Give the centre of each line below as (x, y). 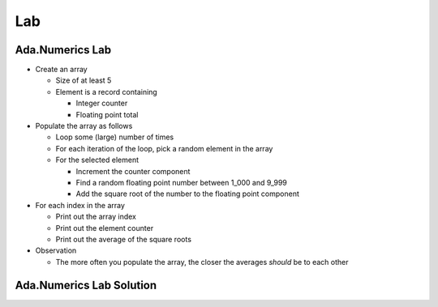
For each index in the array (80, 205)
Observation (56, 250)
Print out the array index (96, 217)
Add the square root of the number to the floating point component (188, 194)
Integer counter (102, 103)
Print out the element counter (105, 228)
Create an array (62, 70)
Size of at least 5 (84, 80)
